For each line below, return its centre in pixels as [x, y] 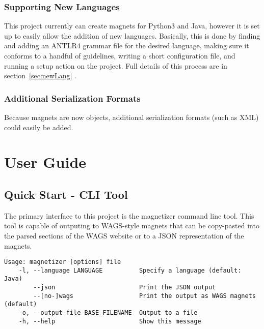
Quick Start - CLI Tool [66, 194]
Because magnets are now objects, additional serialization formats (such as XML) [131, 117]
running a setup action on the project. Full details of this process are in [116, 65]
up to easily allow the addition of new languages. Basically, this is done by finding [132, 35]
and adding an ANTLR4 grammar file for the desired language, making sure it [127, 46]
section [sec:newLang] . [40, 76]
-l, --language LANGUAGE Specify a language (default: [130, 270]
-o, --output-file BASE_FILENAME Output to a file [108, 313]
